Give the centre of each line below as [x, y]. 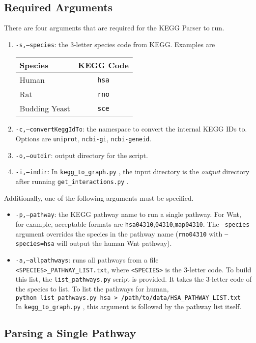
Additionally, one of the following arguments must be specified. [99, 198]
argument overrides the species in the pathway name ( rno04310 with [119, 233]
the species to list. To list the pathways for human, [92, 288]
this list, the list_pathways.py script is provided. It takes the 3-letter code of [133, 279]
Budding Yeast [45, 108]
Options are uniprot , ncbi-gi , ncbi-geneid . [84, 139]
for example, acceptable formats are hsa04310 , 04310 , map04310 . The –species [132, 224]
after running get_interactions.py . [72, 181]
